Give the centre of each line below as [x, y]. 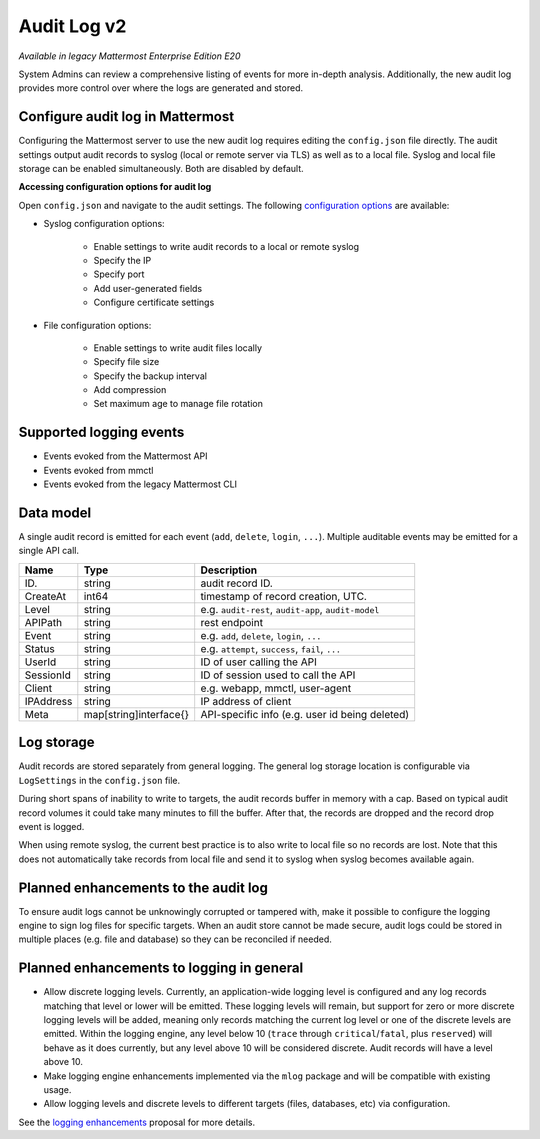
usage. [57, 1090]
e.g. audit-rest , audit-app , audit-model [290, 609]
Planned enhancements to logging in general [161, 968]
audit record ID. [237, 583]
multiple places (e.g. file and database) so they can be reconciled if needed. [175, 939]
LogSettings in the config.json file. [99, 780]
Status [39, 648]
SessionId [48, 675]
